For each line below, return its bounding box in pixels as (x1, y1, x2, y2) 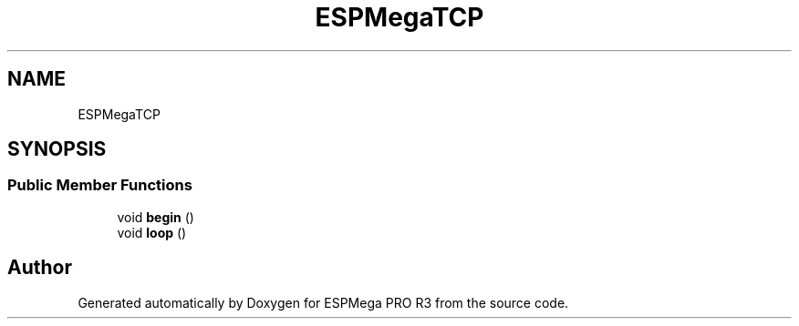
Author (7, 256, 72, 280)
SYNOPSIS (7, 138, 107, 161)
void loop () (117, 224, 187, 240)
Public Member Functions (7, 176, 192, 195)
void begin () (117, 209, 194, 225)
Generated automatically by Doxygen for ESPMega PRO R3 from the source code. (78, 294, 569, 311)
